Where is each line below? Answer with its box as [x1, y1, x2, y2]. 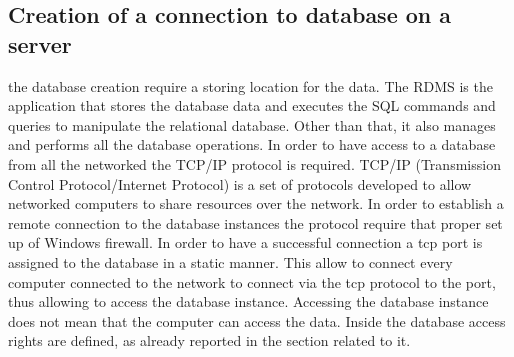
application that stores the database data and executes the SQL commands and [8, 95, 496, 116]
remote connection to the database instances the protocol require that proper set [8, 212, 503, 233]
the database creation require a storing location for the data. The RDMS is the [8, 75, 493, 96]
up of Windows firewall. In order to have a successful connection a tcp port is [8, 232, 483, 253]
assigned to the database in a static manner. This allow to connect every [8, 251, 453, 272]
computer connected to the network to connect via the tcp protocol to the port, [8, 271, 496, 292]
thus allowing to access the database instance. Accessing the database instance [8, 291, 489, 312]
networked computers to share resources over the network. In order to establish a [8, 193, 504, 214]
